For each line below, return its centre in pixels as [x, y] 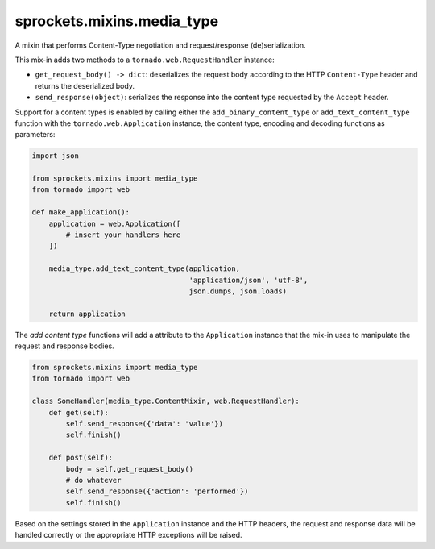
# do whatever [93, 480]
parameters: [35, 135]
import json [56, 156]
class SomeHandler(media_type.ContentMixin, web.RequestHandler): [166, 401]
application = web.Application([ [115, 223]
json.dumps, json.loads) [238, 291]
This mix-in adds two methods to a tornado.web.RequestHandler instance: [145, 60]
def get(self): [79, 412]
